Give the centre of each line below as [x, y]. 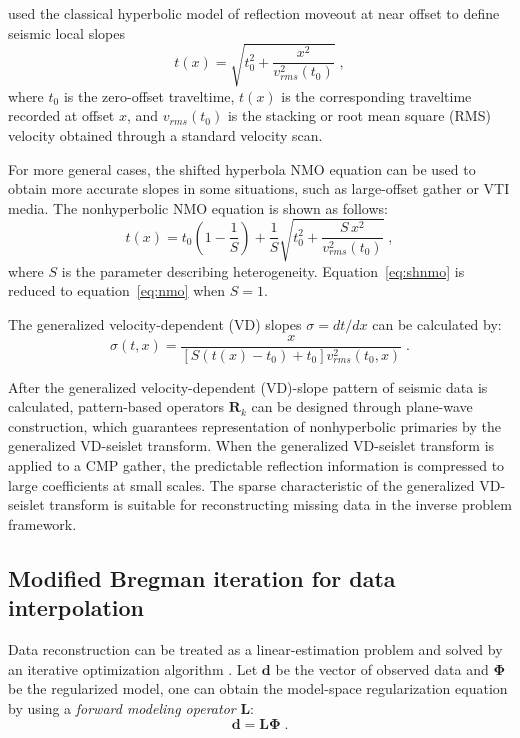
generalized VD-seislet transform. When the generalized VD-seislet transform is [251, 445]
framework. [42, 523]
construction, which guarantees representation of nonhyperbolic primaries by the [254, 425]
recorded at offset [61, 115]
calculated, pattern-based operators [116, 406]
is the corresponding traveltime [376, 95]
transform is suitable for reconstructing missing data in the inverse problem [280, 504]
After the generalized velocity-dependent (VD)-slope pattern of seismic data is [248, 386]
